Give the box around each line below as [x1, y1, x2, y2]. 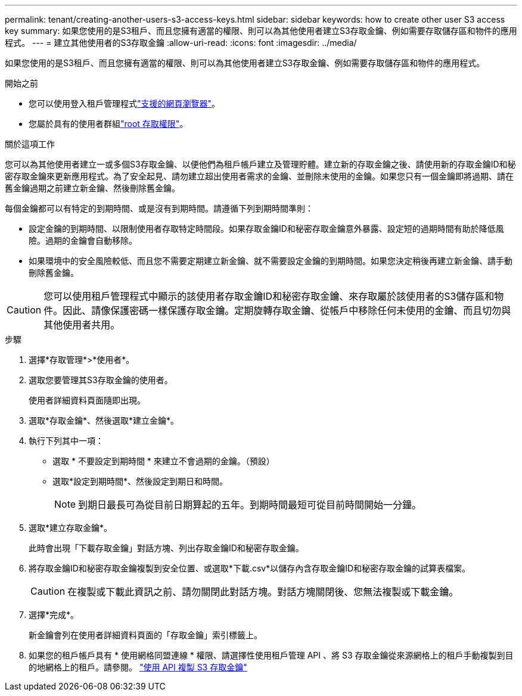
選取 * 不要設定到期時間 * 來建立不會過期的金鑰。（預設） [52, 456, 275, 466]
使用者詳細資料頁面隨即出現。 [29, 395, 145, 405]
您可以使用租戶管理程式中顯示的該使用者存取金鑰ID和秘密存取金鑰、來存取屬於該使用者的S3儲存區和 [44, 290, 495, 302]
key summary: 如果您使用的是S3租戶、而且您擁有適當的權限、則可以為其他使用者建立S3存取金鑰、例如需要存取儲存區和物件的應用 [5, 26, 517, 36]
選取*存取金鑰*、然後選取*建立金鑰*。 [29, 415, 179, 425]
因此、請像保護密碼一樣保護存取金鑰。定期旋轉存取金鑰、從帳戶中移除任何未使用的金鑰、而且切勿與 [63, 304, 511, 316]
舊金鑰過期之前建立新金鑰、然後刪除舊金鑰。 [5, 183, 180, 193]
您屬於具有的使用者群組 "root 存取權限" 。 [29, 119, 188, 129]
